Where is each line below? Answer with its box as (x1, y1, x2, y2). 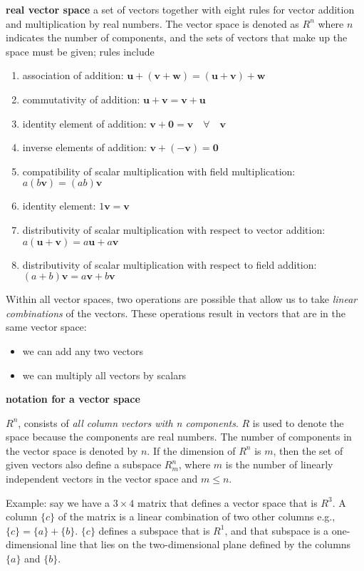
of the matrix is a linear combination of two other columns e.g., (58, 509, 336, 524)
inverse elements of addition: (22, 140, 147, 155)
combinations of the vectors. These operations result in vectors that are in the (6, 305, 346, 320)
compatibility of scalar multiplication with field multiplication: (22, 163, 296, 178)
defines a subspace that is (98, 523, 210, 537)
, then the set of (273, 443, 343, 458)
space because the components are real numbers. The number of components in (6, 429, 352, 444)
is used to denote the (252, 415, 344, 430)
